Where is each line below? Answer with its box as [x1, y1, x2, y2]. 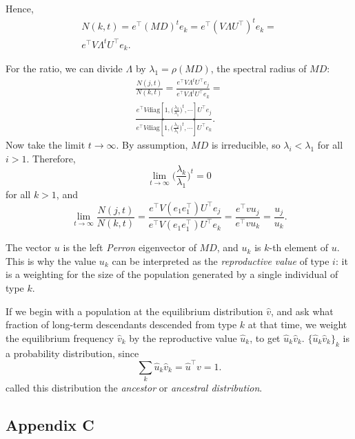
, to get [250, 330, 281, 345]
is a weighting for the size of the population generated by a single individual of [6, 267, 338, 281]
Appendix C [6, 414, 94, 436]
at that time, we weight [247, 317, 347, 332]
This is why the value [6, 253, 97, 268]
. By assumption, [116, 138, 188, 152]
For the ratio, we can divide [6, 61, 123, 76]
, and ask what [271, 303, 334, 318]
